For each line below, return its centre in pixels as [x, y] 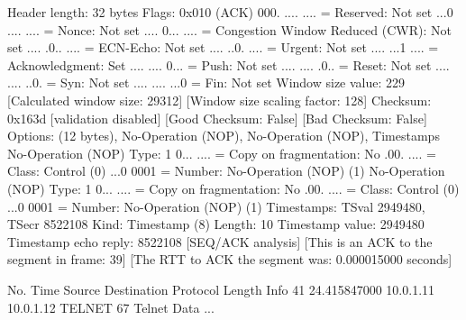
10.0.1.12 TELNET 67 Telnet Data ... [111, 307]
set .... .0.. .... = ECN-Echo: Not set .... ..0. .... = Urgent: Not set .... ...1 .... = [223, 47]
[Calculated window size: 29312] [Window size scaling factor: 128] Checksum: [219, 100]
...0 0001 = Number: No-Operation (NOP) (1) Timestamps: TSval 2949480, [216, 206]
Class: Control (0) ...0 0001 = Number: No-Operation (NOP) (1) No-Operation [226, 171]
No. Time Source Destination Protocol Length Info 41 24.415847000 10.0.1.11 [221, 289]
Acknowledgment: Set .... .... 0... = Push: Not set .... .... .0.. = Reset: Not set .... [228, 64]
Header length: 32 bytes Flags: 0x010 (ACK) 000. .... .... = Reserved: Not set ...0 [230, 12]
